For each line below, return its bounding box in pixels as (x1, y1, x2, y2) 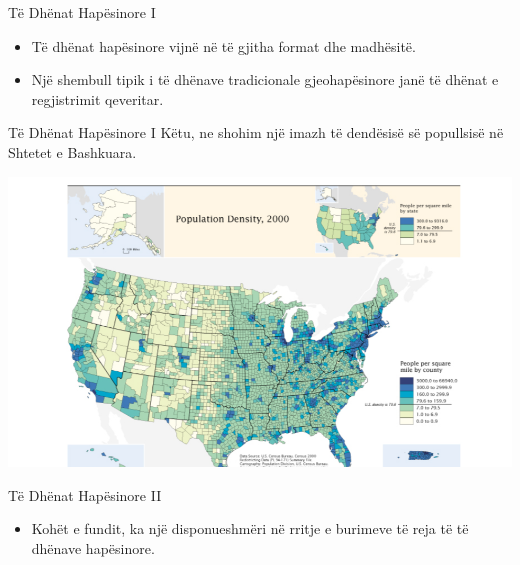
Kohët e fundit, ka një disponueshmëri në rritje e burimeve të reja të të (31, 518, 469, 539)
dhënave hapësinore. (31, 537, 155, 558)
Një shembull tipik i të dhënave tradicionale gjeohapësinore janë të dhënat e (31, 69, 499, 90)
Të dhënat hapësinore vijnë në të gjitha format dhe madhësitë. (31, 35, 416, 56)
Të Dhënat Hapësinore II (8, 484, 162, 505)
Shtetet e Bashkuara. (8, 141, 137, 162)
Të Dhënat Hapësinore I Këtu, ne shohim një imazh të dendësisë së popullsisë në (8, 122, 504, 143)
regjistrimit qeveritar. (31, 88, 164, 109)
